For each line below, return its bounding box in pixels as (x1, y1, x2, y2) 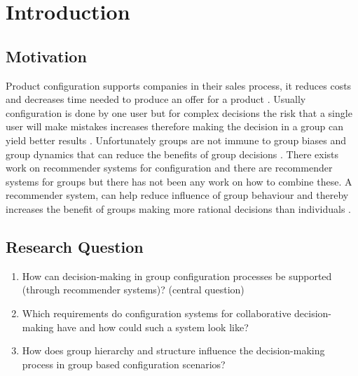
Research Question (6, 235, 144, 257)
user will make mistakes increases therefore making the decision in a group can (6, 119, 344, 134)
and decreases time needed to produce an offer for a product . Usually (6, 92, 306, 106)
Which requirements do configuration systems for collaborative (22, 305, 291, 320)
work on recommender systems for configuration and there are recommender (6, 160, 333, 175)
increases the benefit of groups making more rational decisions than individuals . (6, 201, 351, 216)
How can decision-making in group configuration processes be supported (22, 268, 332, 283)
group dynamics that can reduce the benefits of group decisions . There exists (6, 146, 339, 161)
